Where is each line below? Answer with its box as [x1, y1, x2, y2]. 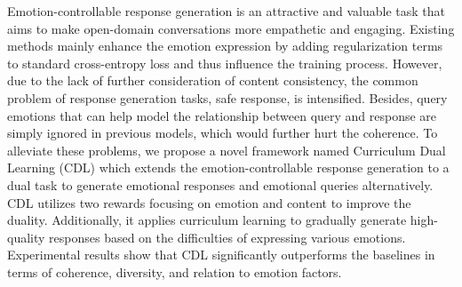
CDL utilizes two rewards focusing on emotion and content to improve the [7, 193, 411, 211]
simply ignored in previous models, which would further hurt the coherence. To [7, 124, 438, 142]
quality [7, 227, 45, 246]
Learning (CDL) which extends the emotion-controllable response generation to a [7, 158, 450, 177]
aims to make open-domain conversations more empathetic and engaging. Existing [7, 19, 455, 37]
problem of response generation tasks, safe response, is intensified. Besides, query [7, 88, 448, 107]
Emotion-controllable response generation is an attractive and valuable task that [7, 2, 446, 20]
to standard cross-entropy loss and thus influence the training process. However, [7, 53, 442, 72]
